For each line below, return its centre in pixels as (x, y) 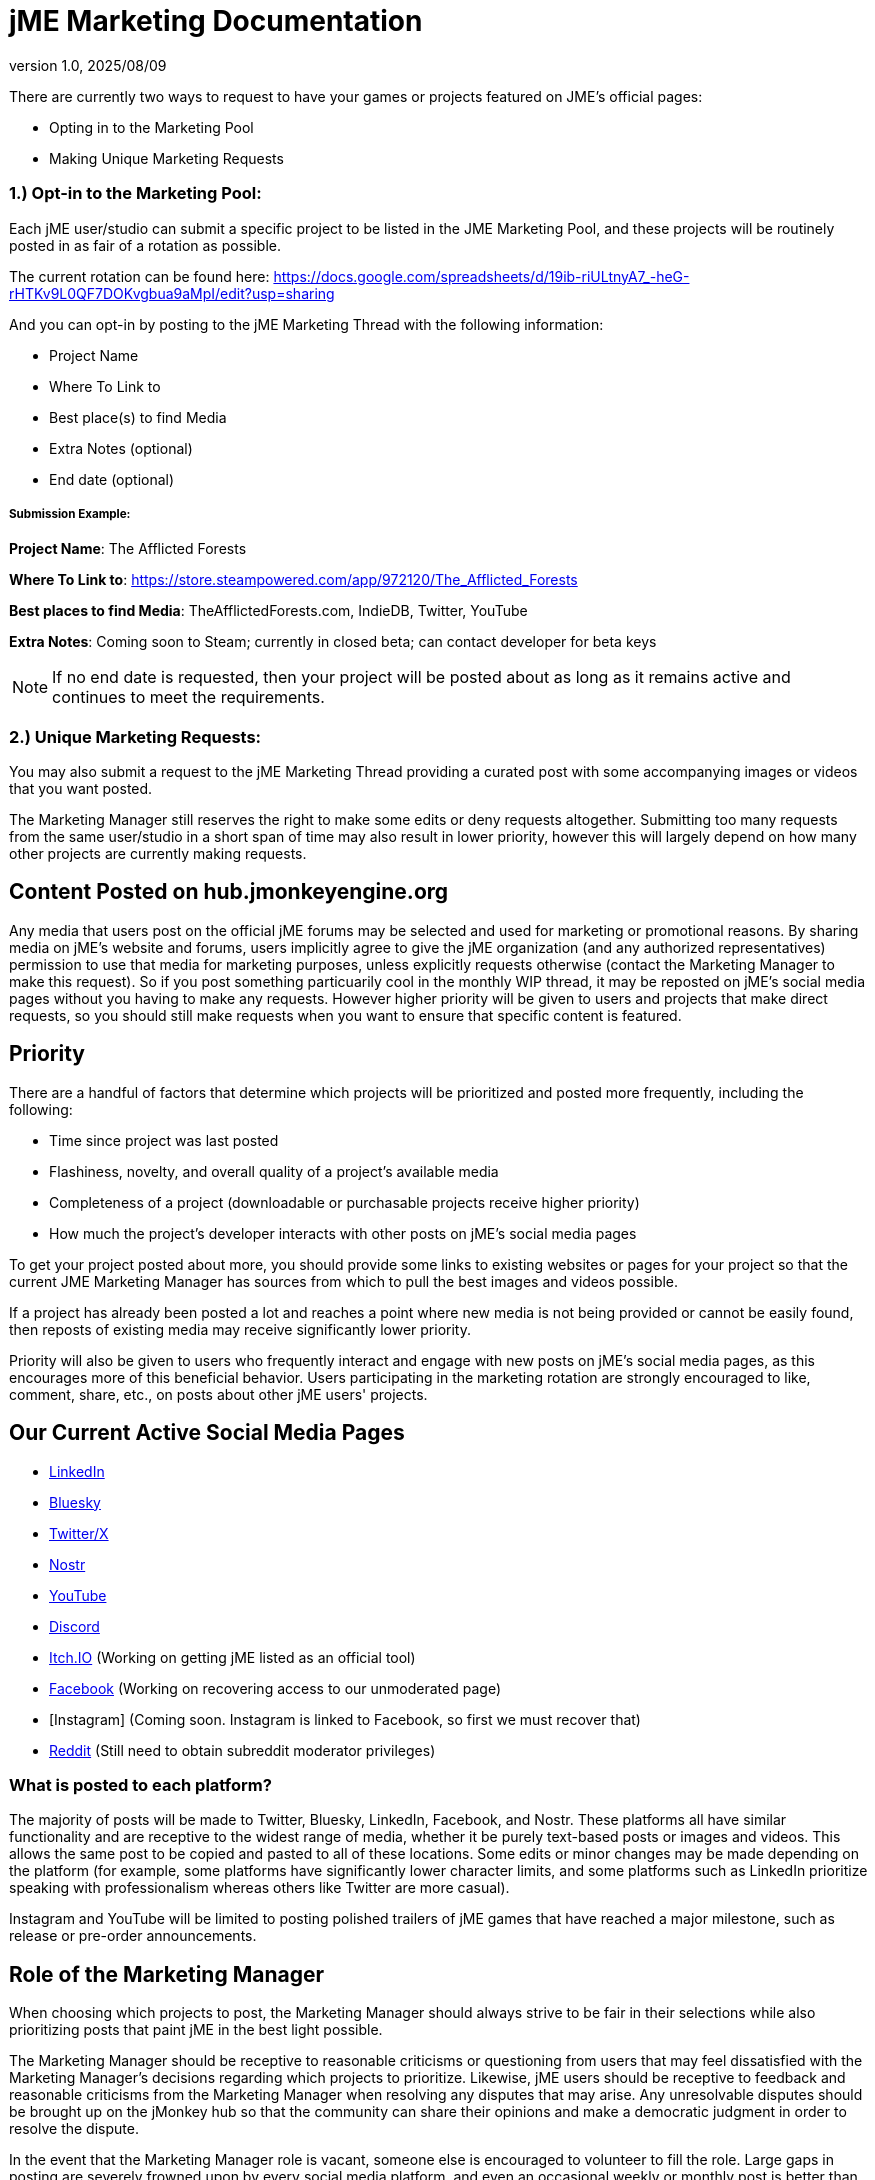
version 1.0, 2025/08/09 (88, 65)
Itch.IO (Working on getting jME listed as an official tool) (232, 1657)
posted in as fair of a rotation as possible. (145, 245)
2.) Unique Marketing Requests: (135, 736)
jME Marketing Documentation (216, 21)
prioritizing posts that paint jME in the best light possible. (196, 2030)
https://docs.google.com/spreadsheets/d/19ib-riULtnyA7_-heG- (481, 276)
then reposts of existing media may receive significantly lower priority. (240, 1329)
